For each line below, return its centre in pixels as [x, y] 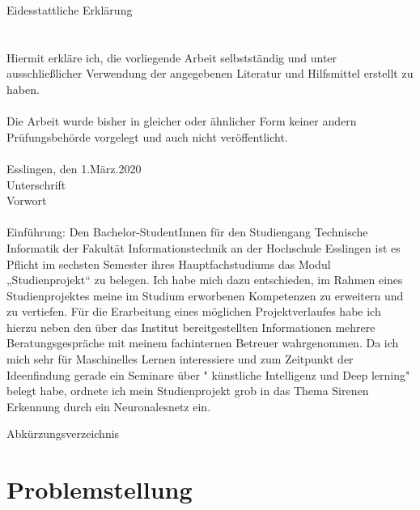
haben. [23, 89]
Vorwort [27, 200]
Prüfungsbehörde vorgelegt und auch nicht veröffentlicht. [147, 136]
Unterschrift [36, 184]
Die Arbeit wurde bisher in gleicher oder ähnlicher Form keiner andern [182, 121]
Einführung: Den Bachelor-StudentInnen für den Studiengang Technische [187, 232]
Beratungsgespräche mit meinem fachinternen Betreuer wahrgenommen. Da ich [203, 343]
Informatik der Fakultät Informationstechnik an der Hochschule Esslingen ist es [204, 247]
